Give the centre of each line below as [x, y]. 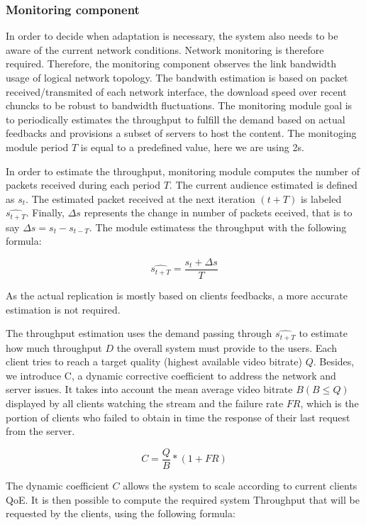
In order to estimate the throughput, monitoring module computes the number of [183, 171]
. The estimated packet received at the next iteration [140, 198]
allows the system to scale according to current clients [240, 485]
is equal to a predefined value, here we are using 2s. [192, 147]
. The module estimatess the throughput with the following [218, 227]
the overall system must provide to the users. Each [227, 347]
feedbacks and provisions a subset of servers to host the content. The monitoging [181, 133]
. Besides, [334, 361]
